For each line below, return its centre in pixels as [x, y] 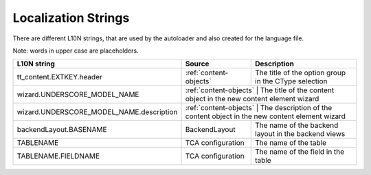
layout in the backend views [300, 134]
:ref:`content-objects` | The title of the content [260, 90]
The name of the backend [297, 125]
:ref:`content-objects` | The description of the [259, 108]
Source [197, 64]
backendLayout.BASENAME [62, 130]
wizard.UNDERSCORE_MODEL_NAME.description [97, 112]
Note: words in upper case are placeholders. [76, 51]
